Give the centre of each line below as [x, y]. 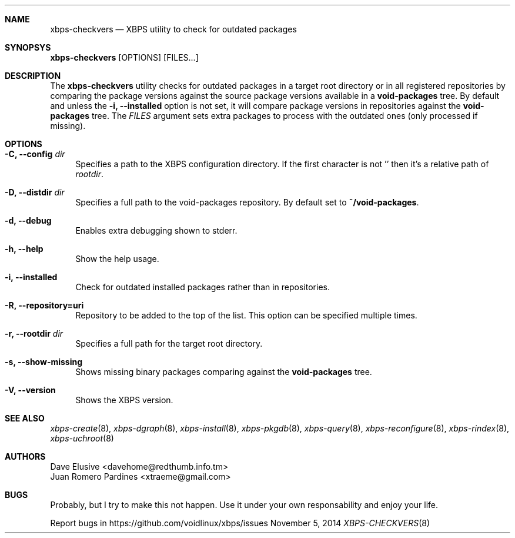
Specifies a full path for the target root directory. [169, 343]
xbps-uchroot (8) [82, 438]
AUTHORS [25, 456]
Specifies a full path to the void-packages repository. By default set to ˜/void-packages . [247, 202]
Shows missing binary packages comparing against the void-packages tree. [224, 372]
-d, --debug [28, 220]
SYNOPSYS [28, 47]
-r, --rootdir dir [34, 333]
